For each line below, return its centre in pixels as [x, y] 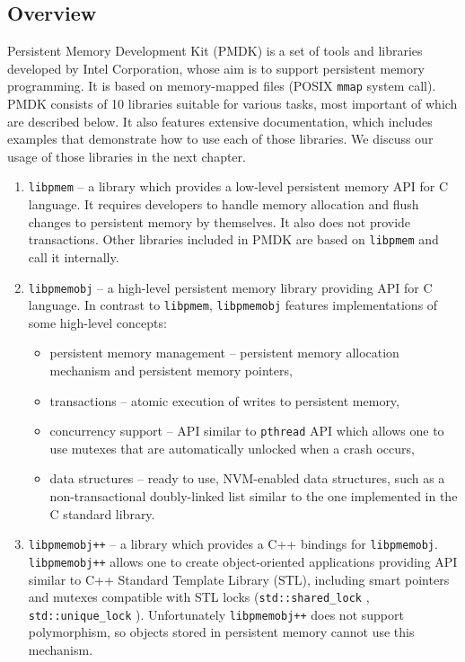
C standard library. [102, 513]
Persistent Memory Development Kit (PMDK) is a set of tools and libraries [215, 51]
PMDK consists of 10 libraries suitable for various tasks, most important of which [232, 104]
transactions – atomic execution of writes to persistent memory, [224, 400]
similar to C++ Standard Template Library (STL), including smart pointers [239, 579]
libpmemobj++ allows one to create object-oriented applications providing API [243, 561]
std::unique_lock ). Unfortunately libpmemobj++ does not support [216, 614]
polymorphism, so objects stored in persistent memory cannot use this [221, 632]
